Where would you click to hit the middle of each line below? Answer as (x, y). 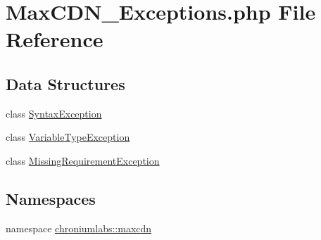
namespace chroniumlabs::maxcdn (79, 228)
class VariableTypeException (68, 137)
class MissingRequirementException (83, 160)
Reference (55, 39)
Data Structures (65, 83)
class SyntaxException (54, 113)
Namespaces (51, 198)
